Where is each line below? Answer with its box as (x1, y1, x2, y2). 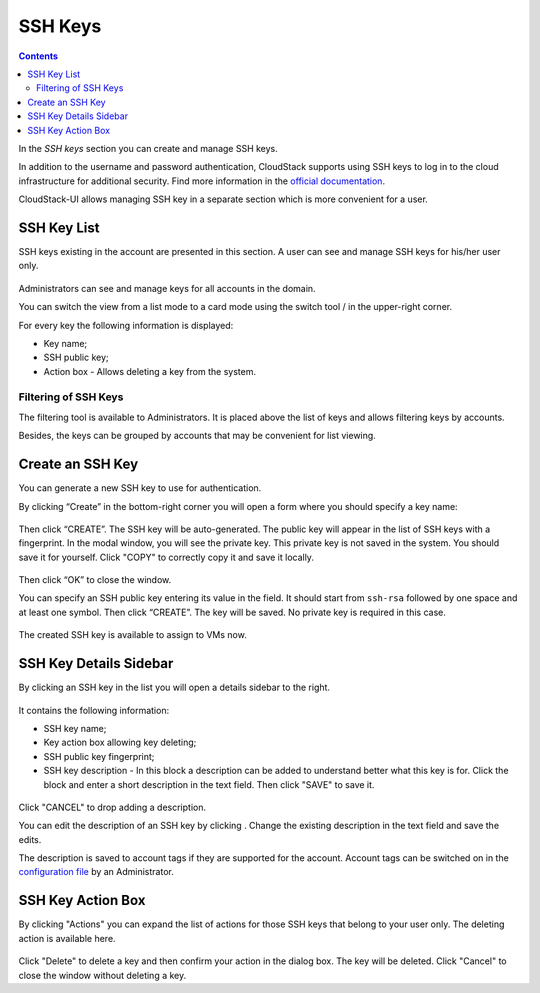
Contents (18, 50, 59, 62)
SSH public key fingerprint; (43, 750, 155, 762)
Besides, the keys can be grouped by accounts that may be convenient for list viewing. (18, 430, 377, 442)
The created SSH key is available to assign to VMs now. (18, 629, 247, 641)
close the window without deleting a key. (18, 969, 187, 981)
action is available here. (18, 932, 116, 944)
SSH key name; (43, 722, 107, 734)
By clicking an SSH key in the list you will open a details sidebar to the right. (18, 681, 330, 694)
